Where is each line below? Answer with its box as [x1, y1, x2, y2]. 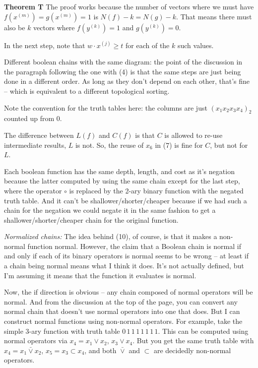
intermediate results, [4, 139, 66, 150]
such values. [177, 40, 214, 50]
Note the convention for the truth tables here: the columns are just [4, 102, 207, 113]
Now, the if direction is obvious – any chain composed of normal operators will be [4, 287, 253, 297]
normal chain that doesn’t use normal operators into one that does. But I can [4, 306, 240, 316]
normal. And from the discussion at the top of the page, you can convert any [4, 296, 238, 307]
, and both [84, 345, 117, 355]
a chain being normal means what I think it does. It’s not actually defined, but [4, 260, 244, 271]
